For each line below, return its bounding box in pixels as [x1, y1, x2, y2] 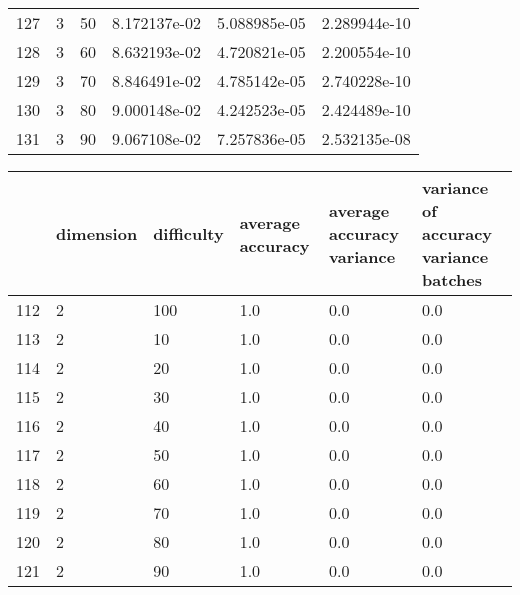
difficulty [153, 222, 224, 245]
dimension [56, 222, 138, 245]
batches [422, 268, 482, 291]
